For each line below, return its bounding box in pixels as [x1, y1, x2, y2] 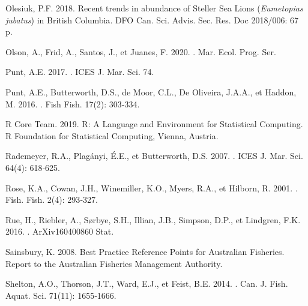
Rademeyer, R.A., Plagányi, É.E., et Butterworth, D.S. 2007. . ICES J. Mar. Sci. [5, 149, 303, 162]
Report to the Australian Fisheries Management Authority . [5, 257, 223, 269]
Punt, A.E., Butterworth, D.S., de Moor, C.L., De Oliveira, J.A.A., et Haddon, [5, 85, 297, 98]
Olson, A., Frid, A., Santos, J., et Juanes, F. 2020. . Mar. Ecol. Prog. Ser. [5, 45, 276, 58]
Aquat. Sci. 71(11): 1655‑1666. [5, 289, 116, 301]
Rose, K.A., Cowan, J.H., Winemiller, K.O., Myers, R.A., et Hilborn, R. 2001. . [5, 181, 298, 194]
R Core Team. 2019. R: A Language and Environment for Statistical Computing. [5, 118, 303, 130]
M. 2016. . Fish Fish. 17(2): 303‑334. [5, 97, 140, 110]
